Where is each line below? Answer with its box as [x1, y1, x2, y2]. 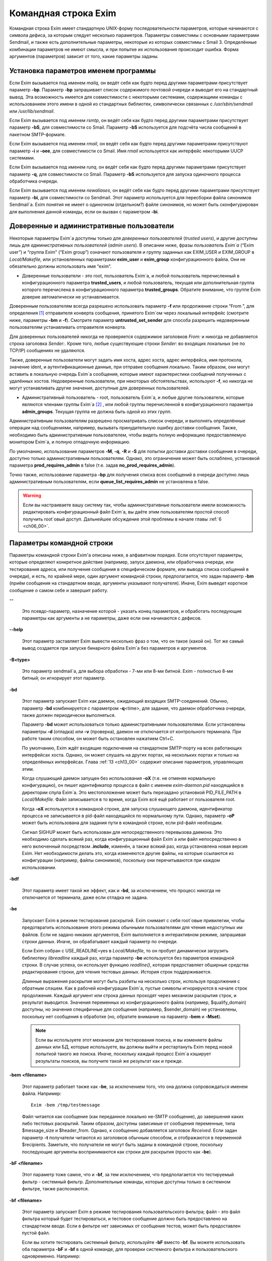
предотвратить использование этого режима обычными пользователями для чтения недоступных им [22, 925, 243, 931]
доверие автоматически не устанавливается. [22, 294, 120, 300]
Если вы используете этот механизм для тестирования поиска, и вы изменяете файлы [35, 1037, 223, 1043]
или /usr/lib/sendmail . [9, 108, 55, 114]
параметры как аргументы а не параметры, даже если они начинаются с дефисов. [22, 615, 202, 621]
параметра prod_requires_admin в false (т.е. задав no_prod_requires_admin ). [9, 462, 176, 469]
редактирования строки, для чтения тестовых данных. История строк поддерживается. [22, 969, 212, 975]
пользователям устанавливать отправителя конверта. [9, 324, 126, 330]
